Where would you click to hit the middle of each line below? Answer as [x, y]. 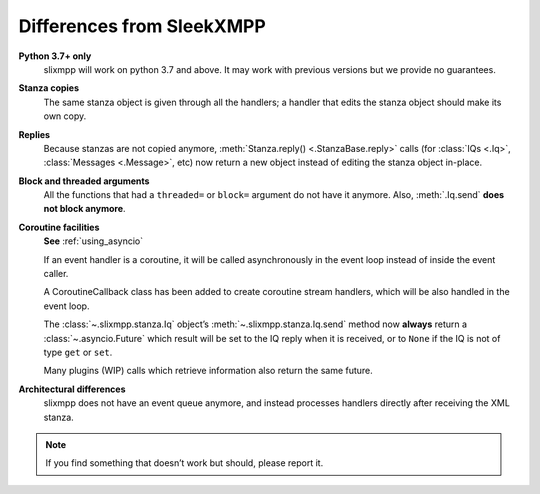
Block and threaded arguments [84, 181]
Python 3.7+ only [55, 56]
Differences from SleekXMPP [142, 26]
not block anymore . [84, 209]
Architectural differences [72, 389]
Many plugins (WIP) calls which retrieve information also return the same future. [208, 371]
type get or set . [78, 352]
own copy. [65, 116]
